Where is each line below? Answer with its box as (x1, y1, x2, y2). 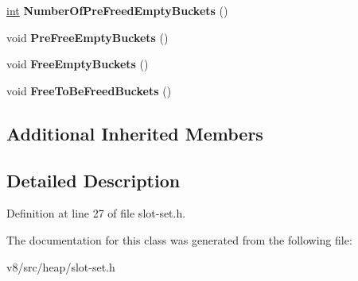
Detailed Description (6, 167, 181, 192)
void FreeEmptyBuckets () (6, 56, 149, 72)
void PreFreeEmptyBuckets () (6, 29, 169, 45)
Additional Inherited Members (6, 121, 263, 145)
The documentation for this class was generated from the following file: (6, 231, 352, 248)
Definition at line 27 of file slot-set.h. (6, 205, 186, 221)
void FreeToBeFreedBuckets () (6, 82, 172, 98)
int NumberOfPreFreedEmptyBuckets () (6, 2, 228, 18)
